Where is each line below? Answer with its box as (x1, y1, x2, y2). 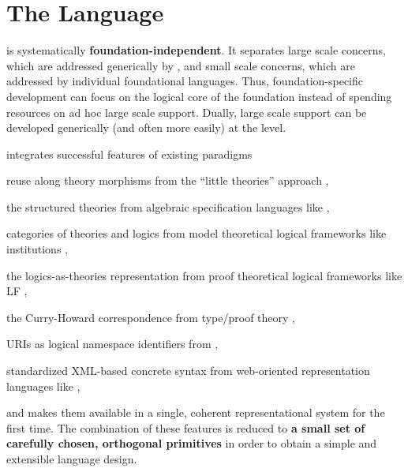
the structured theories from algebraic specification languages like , (6, 198, 330, 215)
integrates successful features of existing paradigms (6, 145, 253, 162)
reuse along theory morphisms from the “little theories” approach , (6, 172, 329, 189)
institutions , (6, 241, 68, 257)
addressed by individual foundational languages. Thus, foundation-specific (6, 73, 364, 89)
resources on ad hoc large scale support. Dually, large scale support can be (6, 103, 367, 120)
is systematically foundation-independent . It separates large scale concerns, (6, 42, 386, 58)
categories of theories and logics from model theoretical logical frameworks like (6, 225, 387, 242)
